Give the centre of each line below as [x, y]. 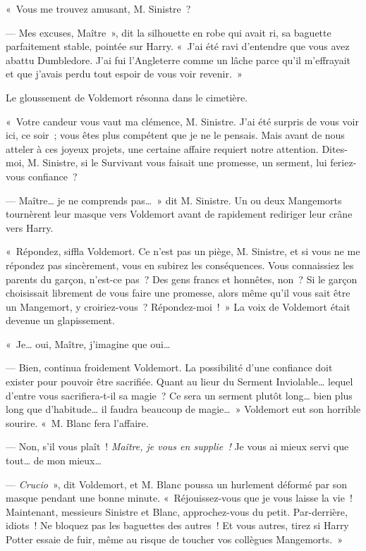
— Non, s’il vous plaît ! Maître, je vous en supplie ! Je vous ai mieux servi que [177, 446]
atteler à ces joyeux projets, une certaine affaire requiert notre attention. [162, 148]
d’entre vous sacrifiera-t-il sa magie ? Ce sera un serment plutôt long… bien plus [179, 395]
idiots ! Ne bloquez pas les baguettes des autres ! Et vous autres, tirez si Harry [177, 525]
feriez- [343, 162]
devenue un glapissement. [60, 320]
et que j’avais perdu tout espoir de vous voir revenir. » [124, 74]
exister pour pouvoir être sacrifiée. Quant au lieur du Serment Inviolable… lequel [179, 382]
